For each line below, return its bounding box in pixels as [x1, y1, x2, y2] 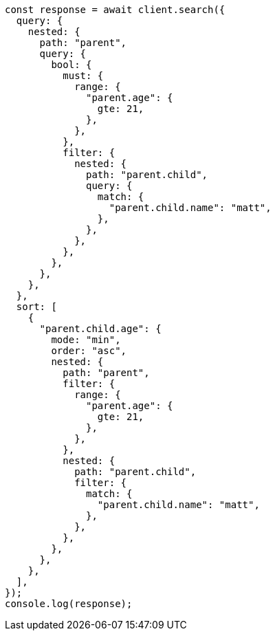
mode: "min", [51, 334, 121, 345]
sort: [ [16, 301, 57, 312]
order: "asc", [51, 345, 127, 356]
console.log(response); [5, 598, 133, 609]
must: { [63, 70, 104, 81]
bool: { [51, 59, 92, 70]
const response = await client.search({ [5, 4, 225, 15]
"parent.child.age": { [39, 323, 162, 334]
